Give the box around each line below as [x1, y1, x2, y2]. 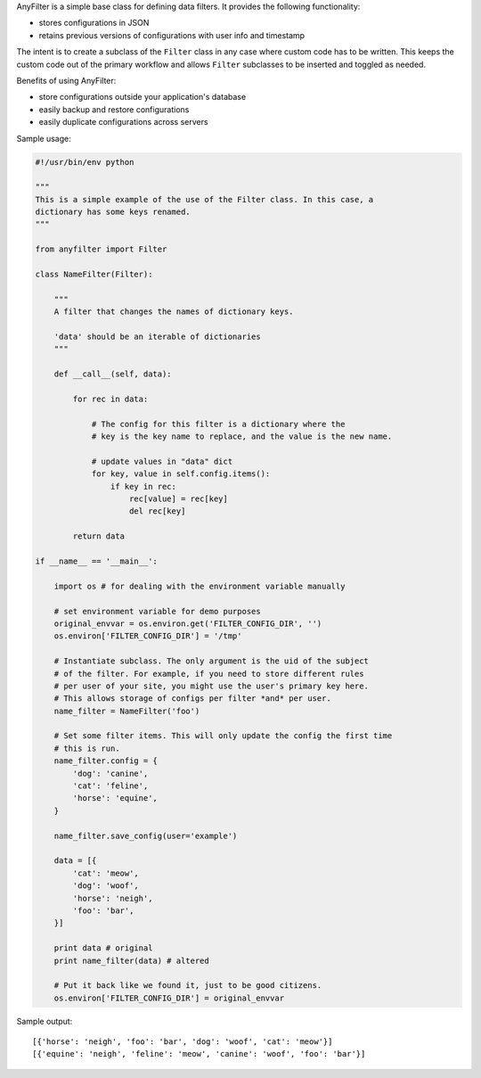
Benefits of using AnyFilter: [16, 75, 117, 86]
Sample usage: [16, 133, 71, 144]
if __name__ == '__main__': [35, 556, 158, 566]
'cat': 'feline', [72, 781, 149, 791]
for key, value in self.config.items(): [91, 469, 271, 479]
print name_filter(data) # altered [53, 955, 209, 966]
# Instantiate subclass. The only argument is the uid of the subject [53, 656, 370, 666]
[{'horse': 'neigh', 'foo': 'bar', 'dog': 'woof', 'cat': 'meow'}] [32, 1037, 333, 1047]
